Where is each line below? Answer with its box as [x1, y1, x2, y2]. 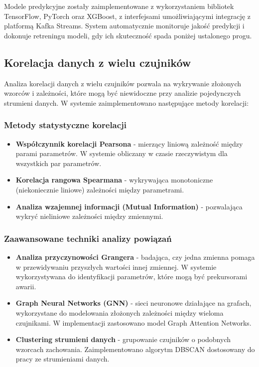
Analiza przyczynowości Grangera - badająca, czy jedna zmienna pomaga [15, 251, 255, 262]
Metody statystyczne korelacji [4, 119, 127, 131]
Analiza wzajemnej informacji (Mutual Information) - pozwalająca [15, 201, 243, 211]
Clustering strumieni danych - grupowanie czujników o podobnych [15, 334, 231, 345]
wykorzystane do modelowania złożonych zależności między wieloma [15, 307, 224, 318]
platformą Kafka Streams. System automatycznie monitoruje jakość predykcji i [4, 20, 245, 31]
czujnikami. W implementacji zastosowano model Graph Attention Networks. [15, 317, 252, 328]
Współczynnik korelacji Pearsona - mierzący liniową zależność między [15, 138, 243, 149]
